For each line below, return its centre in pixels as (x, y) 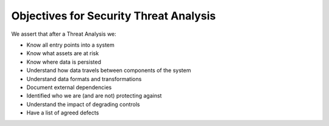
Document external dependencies (69, 87)
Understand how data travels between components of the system (109, 70)
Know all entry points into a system (71, 45)
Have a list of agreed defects (63, 113)
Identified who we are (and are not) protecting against (94, 96)
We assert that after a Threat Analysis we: (64, 34)
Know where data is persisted (64, 62)
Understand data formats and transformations (84, 79)
